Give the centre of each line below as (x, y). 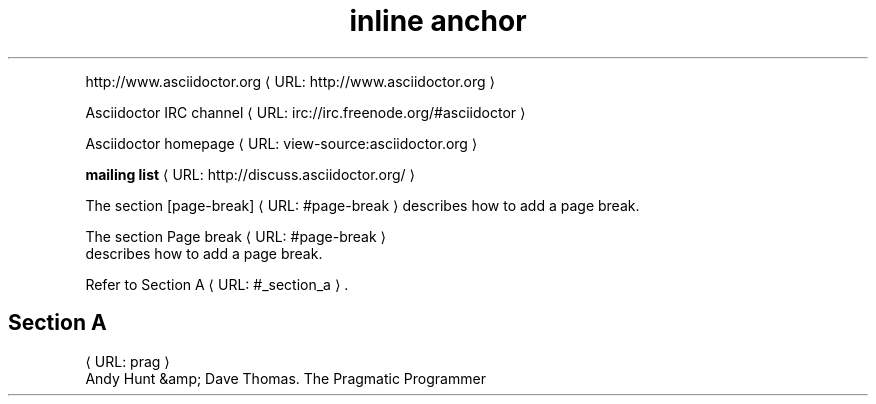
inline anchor (438, 21)
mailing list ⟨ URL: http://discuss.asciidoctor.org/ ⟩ (250, 174)
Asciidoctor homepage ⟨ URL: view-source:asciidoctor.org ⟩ (281, 143)
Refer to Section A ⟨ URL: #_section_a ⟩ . (217, 284)
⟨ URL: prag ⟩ (127, 361)
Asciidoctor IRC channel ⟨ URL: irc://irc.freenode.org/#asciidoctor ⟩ (305, 112)
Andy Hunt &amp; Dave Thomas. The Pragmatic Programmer (285, 378)
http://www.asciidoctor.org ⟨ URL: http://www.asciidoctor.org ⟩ (290, 81)
